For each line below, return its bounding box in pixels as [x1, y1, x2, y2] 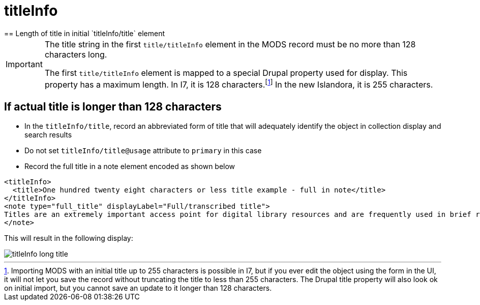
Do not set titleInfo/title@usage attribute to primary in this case [24, 146, 262, 155]
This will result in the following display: [4, 233, 133, 242]
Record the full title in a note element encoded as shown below [24, 161, 235, 171]
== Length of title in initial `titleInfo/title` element [4, 29, 165, 38]
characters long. [44, 49, 107, 60]
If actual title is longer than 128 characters [4, 100, 222, 113]
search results [24, 130, 72, 139]
